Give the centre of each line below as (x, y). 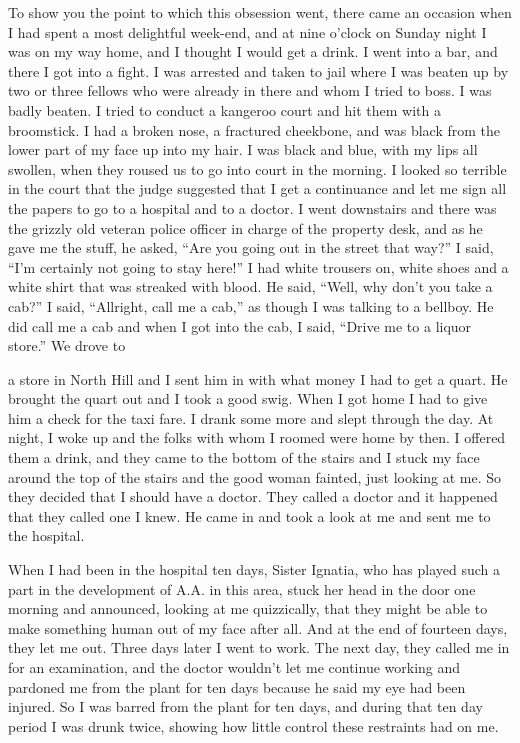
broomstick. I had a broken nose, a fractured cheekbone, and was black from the (254, 129)
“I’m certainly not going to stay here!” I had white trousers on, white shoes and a (258, 266)
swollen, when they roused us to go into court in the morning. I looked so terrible (257, 168)
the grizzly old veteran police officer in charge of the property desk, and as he (245, 227)
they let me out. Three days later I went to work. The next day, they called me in (259, 647)
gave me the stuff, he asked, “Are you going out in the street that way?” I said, (251, 247)
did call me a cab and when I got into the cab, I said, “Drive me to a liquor (240, 325)
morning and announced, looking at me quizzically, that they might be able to (248, 608)
